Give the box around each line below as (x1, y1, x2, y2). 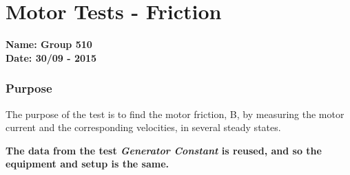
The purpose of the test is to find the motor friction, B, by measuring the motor (6, 106, 344, 121)
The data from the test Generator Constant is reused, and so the (6, 143, 322, 157)
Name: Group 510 (6, 37, 92, 51)
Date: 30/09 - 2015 (6, 50, 97, 65)
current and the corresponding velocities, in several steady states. (6, 120, 281, 135)
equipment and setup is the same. (6, 156, 169, 171)
